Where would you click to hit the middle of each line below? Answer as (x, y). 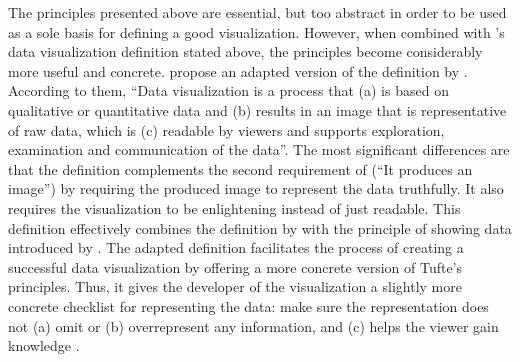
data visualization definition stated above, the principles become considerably (245, 51)
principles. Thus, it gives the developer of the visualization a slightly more (235, 286)
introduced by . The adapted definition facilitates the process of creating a (236, 247)
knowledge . (44, 345)
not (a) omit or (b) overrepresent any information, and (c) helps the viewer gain (253, 325)
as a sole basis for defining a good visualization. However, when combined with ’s (256, 31)
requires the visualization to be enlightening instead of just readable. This (234, 207)
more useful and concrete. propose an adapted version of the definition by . (238, 70)
